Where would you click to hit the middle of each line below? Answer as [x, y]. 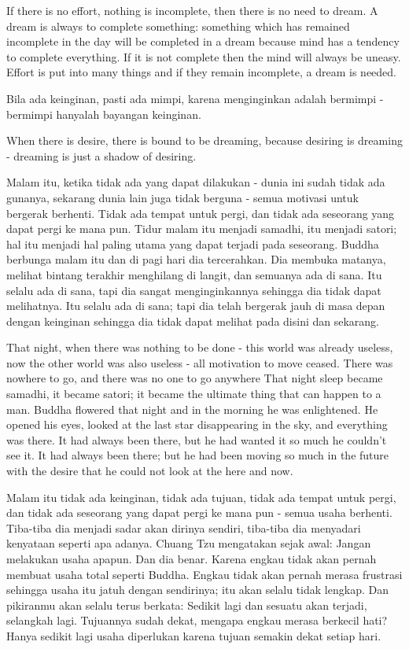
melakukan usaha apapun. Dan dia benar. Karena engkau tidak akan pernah [192, 559]
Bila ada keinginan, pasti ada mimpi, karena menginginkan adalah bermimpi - [195, 98]
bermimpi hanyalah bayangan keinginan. [104, 114]
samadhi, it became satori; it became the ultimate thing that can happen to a [194, 394]
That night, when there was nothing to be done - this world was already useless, [200, 347]
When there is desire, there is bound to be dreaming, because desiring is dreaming [204, 140]
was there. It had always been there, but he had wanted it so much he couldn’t [197, 439]
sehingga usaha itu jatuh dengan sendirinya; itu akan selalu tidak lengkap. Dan [197, 590]
